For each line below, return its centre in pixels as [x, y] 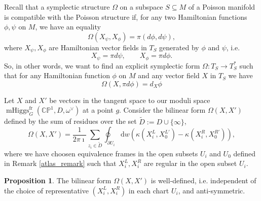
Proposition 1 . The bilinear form [58, 180]
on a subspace [141, 7]
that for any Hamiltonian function [57, 75]
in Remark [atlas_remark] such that [60, 163]
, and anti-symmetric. [212, 190]
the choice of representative [46, 190]
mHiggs [17, 111]
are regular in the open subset [190, 163]
